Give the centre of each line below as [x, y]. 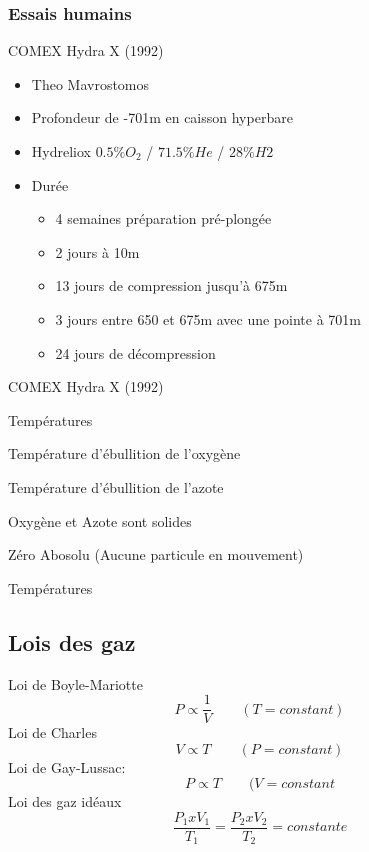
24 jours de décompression [135, 352]
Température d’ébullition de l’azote [116, 486]
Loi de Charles [52, 732]
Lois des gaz [72, 641]
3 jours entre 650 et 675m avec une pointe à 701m [208, 318]
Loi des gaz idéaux [65, 801]
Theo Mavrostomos [90, 83]
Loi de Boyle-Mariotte [75, 683]
